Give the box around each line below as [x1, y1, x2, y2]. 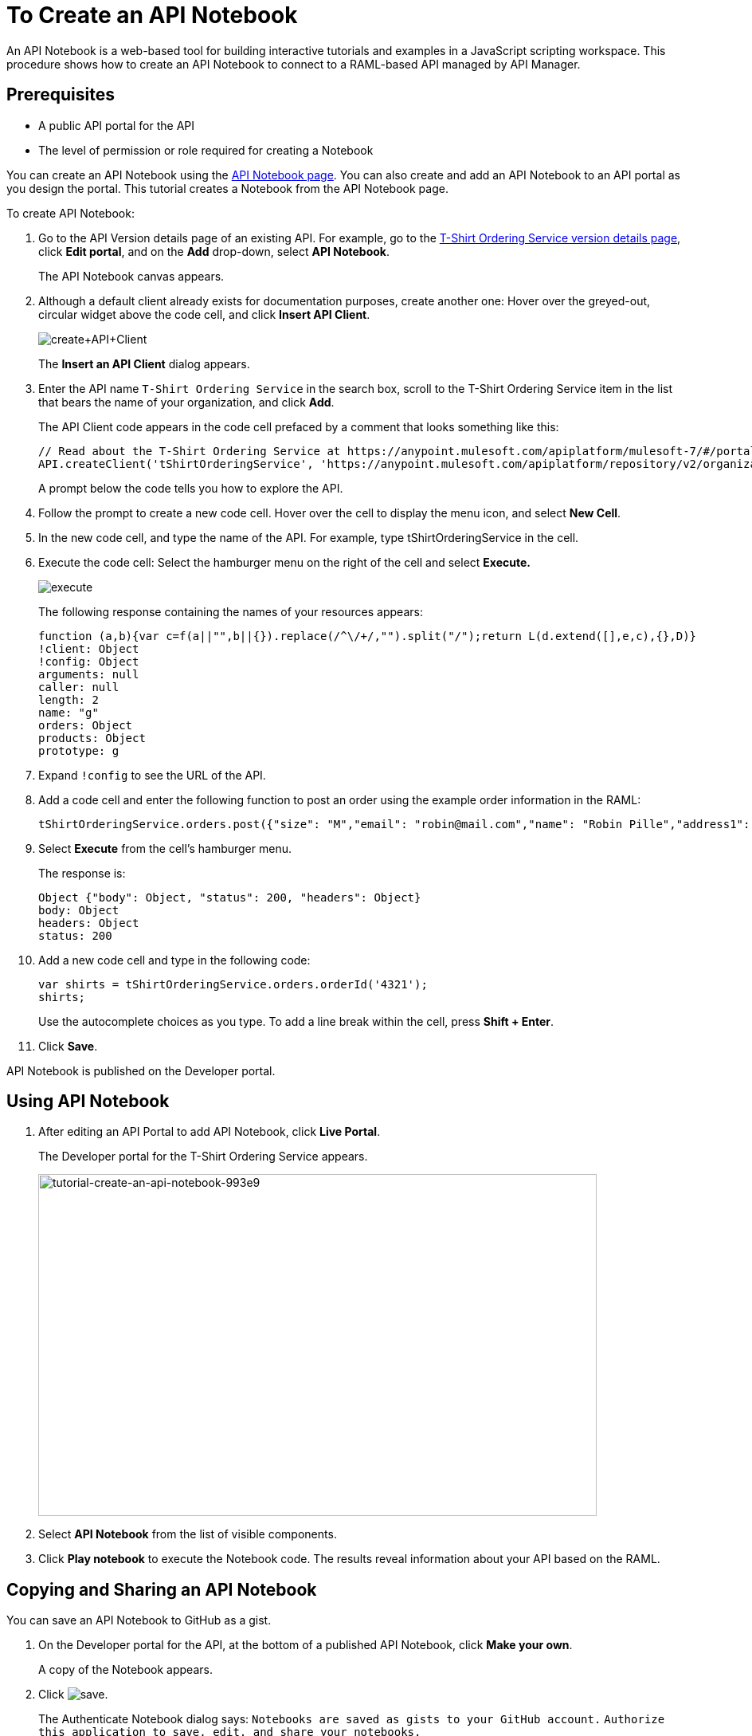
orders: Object [38, 718, 133, 732]
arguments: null [38, 667, 139, 681]
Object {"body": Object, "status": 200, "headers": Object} [38, 890, 421, 904]
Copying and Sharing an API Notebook [6, 1579, 317, 1600]
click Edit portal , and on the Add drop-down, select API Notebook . [38, 244, 390, 258]
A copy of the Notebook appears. [38, 1663, 213, 1677]
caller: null [38, 680, 119, 693]
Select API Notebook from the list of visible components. [38, 1527, 337, 1542]
